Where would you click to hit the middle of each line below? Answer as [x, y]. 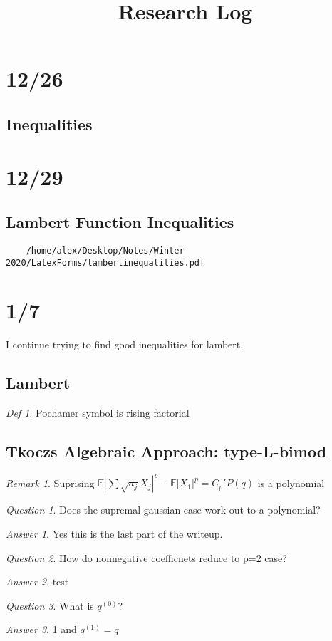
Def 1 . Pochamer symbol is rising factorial [98, 413]
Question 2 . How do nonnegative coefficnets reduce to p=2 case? [146, 557]
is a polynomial [291, 483]
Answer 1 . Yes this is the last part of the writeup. [114, 534]
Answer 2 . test [37, 582]
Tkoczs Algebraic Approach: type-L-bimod [166, 451]
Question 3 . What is [50, 605]
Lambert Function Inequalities [120, 222]
